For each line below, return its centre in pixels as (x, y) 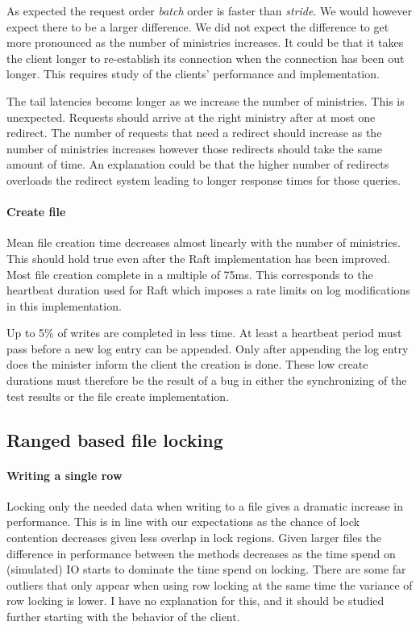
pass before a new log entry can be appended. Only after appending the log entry (208, 348)
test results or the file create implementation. (118, 396)
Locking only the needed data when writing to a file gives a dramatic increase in (205, 505)
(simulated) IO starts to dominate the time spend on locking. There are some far (206, 569)
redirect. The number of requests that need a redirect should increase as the (194, 133)
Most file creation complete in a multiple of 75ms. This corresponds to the (190, 274)
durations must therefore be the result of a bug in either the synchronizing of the (207, 380)
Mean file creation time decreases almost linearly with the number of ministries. (204, 242)
